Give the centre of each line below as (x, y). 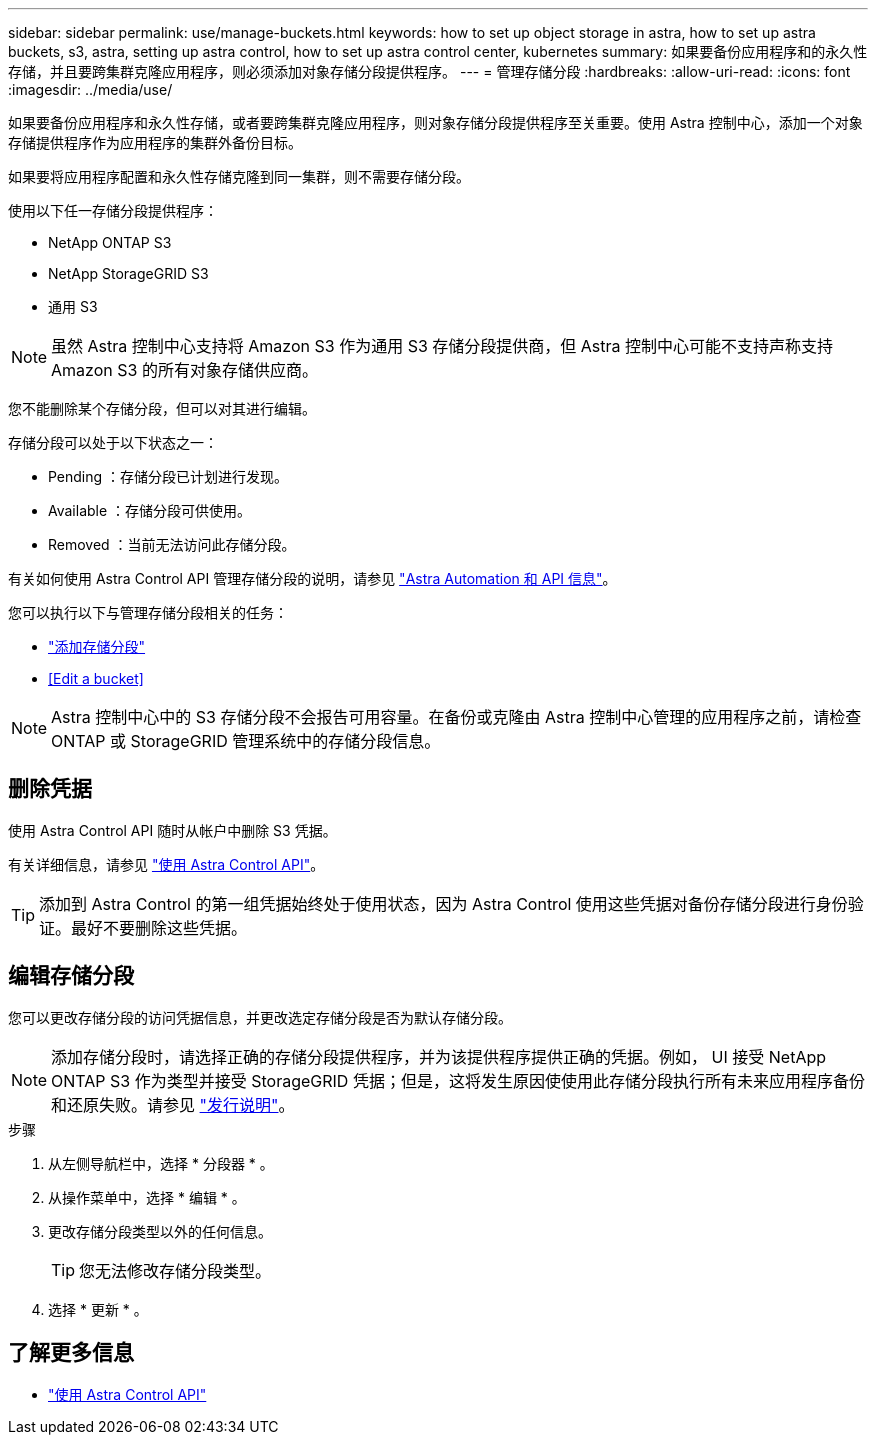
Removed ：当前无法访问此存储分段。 (172, 544)
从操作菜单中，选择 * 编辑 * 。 (147, 1197)
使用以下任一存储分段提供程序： (113, 210)
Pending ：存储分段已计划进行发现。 (168, 476)
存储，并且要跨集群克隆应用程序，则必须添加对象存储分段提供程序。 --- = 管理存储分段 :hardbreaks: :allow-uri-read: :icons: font (429, 71)
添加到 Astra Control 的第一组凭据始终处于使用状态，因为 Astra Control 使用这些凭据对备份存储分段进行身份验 (451, 903)
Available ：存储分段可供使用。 (150, 510)
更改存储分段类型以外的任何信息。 (160, 1231)
